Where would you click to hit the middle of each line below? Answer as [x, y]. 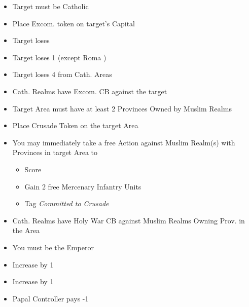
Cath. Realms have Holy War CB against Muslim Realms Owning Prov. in [129, 220]
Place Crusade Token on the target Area [75, 125]
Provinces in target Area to [55, 152]
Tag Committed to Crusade [67, 203]
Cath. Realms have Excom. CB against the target [90, 91]
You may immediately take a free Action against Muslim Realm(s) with [124, 142]
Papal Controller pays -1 [50, 298]
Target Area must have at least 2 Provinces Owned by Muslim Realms [122, 108]
